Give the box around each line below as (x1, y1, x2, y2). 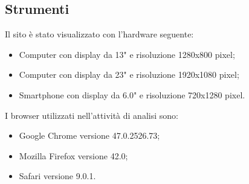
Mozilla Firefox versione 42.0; (19, 149, 128, 162)
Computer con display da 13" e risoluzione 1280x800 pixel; (19, 48, 235, 60)
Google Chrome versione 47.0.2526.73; (19, 129, 160, 142)
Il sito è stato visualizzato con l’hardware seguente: (5, 28, 194, 40)
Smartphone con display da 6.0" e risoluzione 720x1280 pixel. (19, 88, 245, 101)
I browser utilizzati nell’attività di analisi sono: (5, 109, 178, 121)
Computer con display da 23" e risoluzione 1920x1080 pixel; (19, 68, 239, 81)
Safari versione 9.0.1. (19, 170, 96, 182)
